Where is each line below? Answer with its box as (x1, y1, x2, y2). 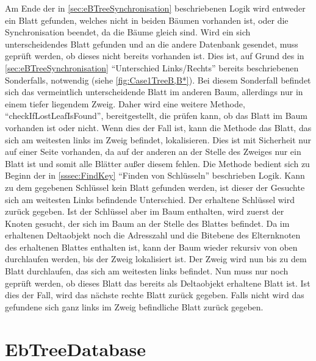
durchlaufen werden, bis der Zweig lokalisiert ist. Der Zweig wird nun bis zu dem (5, 252, 307, 265)
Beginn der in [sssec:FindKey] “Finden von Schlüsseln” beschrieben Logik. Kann (5, 169, 305, 182)
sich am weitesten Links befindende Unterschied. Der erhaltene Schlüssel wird (5, 193, 295, 206)
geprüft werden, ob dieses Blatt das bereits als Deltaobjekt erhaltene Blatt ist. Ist (5, 276, 311, 289)
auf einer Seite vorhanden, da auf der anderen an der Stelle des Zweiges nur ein (5, 145, 301, 158)
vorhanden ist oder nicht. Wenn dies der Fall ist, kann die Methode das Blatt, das (5, 121, 312, 134)
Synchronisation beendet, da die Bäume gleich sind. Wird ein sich (5, 26, 251, 38)
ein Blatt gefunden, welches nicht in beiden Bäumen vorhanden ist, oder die (5, 13, 289, 26)
